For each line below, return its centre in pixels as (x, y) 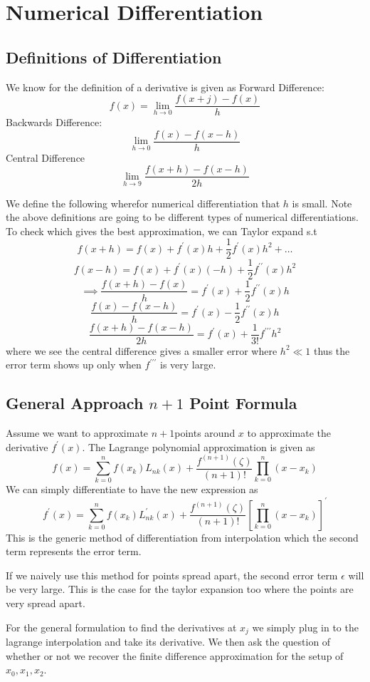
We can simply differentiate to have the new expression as (132, 489)
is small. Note (322, 203)
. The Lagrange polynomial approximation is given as (199, 446)
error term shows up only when (74, 365)
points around (205, 433)
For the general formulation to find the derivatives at (121, 627)
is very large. (188, 365)
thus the (332, 350)
